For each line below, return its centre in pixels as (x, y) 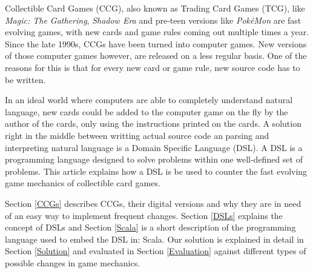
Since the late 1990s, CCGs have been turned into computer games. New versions (156, 43)
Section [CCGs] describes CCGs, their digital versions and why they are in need (153, 203)
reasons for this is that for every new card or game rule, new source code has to (153, 67)
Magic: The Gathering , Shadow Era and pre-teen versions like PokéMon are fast (153, 20)
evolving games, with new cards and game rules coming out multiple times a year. (157, 32)
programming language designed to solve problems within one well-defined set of (154, 159)
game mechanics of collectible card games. (83, 183)
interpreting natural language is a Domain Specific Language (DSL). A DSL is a (154, 147)
